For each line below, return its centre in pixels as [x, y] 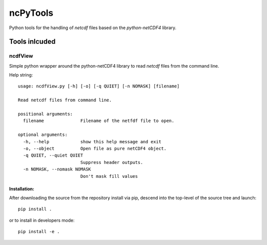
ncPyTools [31, 13]
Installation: [22, 189]
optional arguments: [43, 135]
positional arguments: [45, 114]
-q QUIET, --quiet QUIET [53, 155]
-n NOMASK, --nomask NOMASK [57, 169]
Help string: [21, 75]
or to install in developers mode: [42, 220]
